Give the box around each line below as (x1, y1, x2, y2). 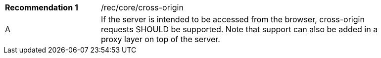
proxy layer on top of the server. (101, 34, 220, 44)
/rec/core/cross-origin (101, 2, 184, 12)
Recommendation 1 (5, 2, 78, 12)
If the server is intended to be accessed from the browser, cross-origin (101, 14, 365, 24)
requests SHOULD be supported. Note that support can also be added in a (101, 24, 378, 34)
